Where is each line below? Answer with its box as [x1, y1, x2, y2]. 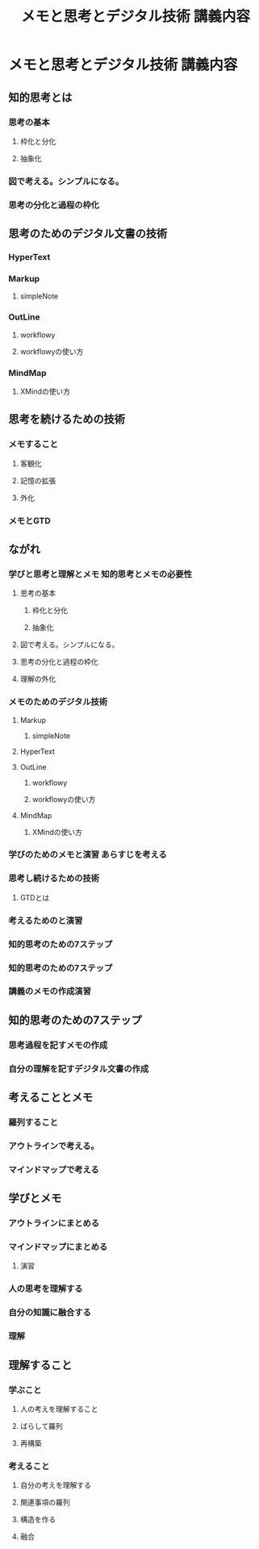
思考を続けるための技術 [8, 412, 125, 426]
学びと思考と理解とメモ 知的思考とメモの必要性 [8, 568, 192, 579]
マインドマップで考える [8, 1163, 99, 1175]
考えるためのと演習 [8, 915, 83, 926]
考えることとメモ [8, 1091, 94, 1104]
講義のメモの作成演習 [8, 986, 91, 997]
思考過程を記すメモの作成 [8, 1039, 108, 1050]
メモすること [8, 439, 59, 450]
